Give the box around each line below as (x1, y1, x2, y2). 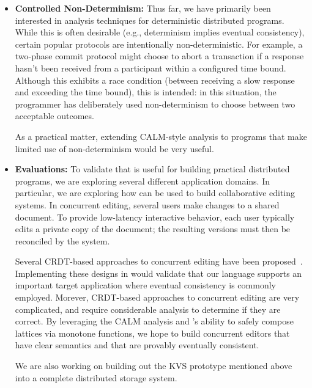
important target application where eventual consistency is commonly (15, 279, 276, 291)
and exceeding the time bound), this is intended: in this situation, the (15, 86, 277, 98)
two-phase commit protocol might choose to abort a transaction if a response (15, 49, 304, 62)
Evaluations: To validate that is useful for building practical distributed (15, 163, 290, 175)
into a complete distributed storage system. (15, 371, 177, 384)
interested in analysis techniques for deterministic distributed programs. (15, 13, 284, 26)
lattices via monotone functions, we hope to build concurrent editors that (15, 326, 290, 339)
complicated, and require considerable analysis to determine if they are (15, 302, 281, 315)
